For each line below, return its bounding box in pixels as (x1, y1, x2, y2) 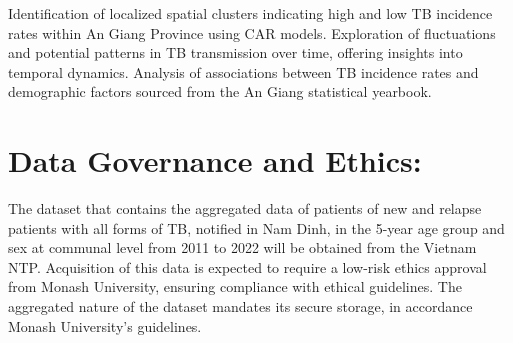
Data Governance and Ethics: (8, 140, 422, 181)
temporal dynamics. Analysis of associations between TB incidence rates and (8, 61, 479, 82)
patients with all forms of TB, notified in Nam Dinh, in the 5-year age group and (8, 217, 505, 238)
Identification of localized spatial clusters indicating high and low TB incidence (8, 3, 493, 23)
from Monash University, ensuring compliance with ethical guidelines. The (8, 276, 462, 297)
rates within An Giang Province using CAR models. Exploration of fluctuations (8, 22, 496, 43)
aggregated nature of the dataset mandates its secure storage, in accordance (8, 296, 473, 317)
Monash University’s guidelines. (8, 315, 202, 336)
